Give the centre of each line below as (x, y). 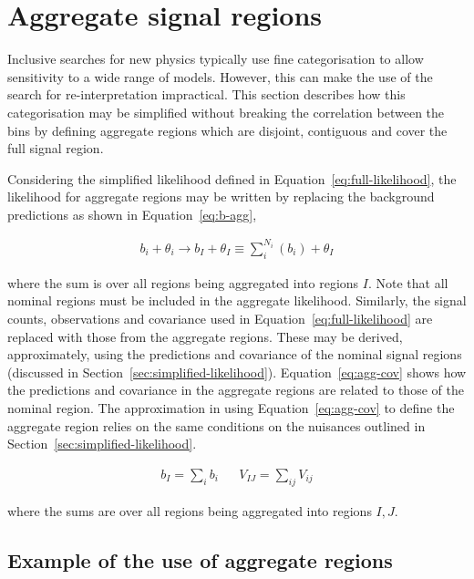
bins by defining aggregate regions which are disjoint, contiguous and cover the (227, 130)
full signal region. (56, 148)
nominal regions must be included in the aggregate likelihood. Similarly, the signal (237, 300)
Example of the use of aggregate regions (200, 559)
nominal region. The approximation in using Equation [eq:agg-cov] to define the (231, 407)
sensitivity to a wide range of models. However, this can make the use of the (220, 76)
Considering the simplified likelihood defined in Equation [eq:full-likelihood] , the (232, 178)
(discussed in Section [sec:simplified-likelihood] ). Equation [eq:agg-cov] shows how (237, 372)
